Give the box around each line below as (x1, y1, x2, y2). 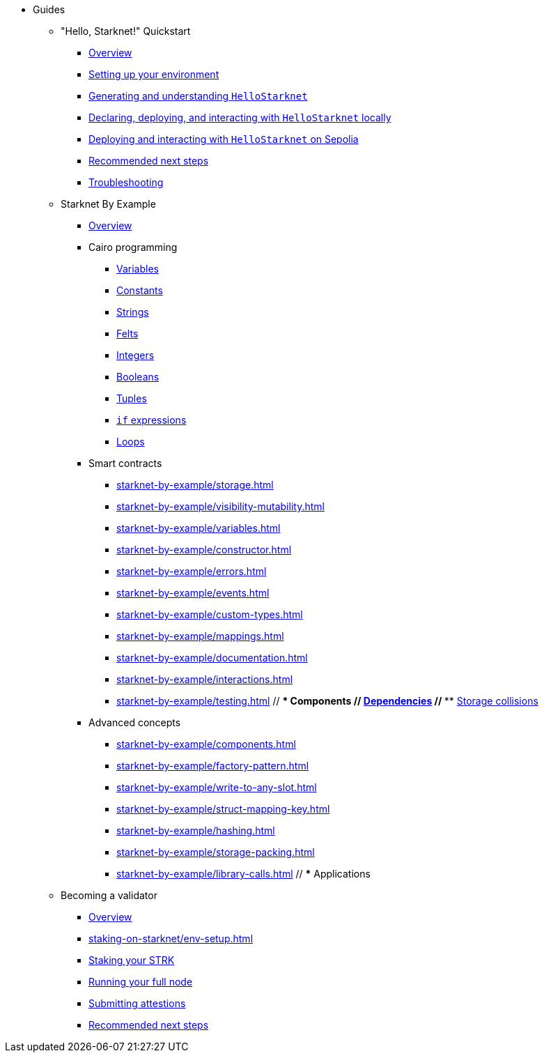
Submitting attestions (88, 997, 186, 1009)
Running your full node (88, 976, 193, 988)
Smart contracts (88, 457, 162, 469)
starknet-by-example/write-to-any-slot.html (116, 781, 317, 793)
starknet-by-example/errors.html (116, 565, 267, 577)
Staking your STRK (88, 954, 175, 966)
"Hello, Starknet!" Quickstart (61, 25, 191, 37)
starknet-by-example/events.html (116, 587, 270, 599)
